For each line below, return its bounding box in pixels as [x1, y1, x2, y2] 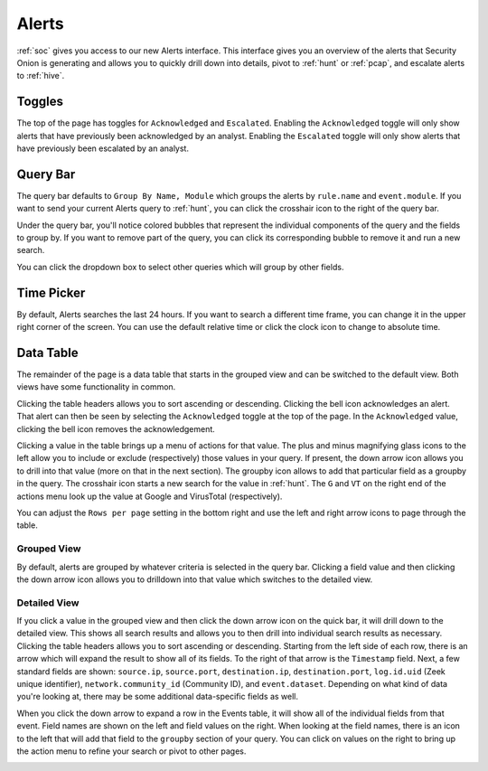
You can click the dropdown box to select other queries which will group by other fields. [16, 261, 344, 272]
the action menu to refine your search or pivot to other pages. [16, 746, 247, 757]
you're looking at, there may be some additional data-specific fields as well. [16, 691, 298, 702]
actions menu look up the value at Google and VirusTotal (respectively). [16, 491, 283, 502]
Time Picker [16, 285, 86, 300]
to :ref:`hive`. [16, 71, 65, 81]
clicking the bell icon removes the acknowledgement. [16, 423, 216, 434]
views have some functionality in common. [16, 381, 176, 392]
